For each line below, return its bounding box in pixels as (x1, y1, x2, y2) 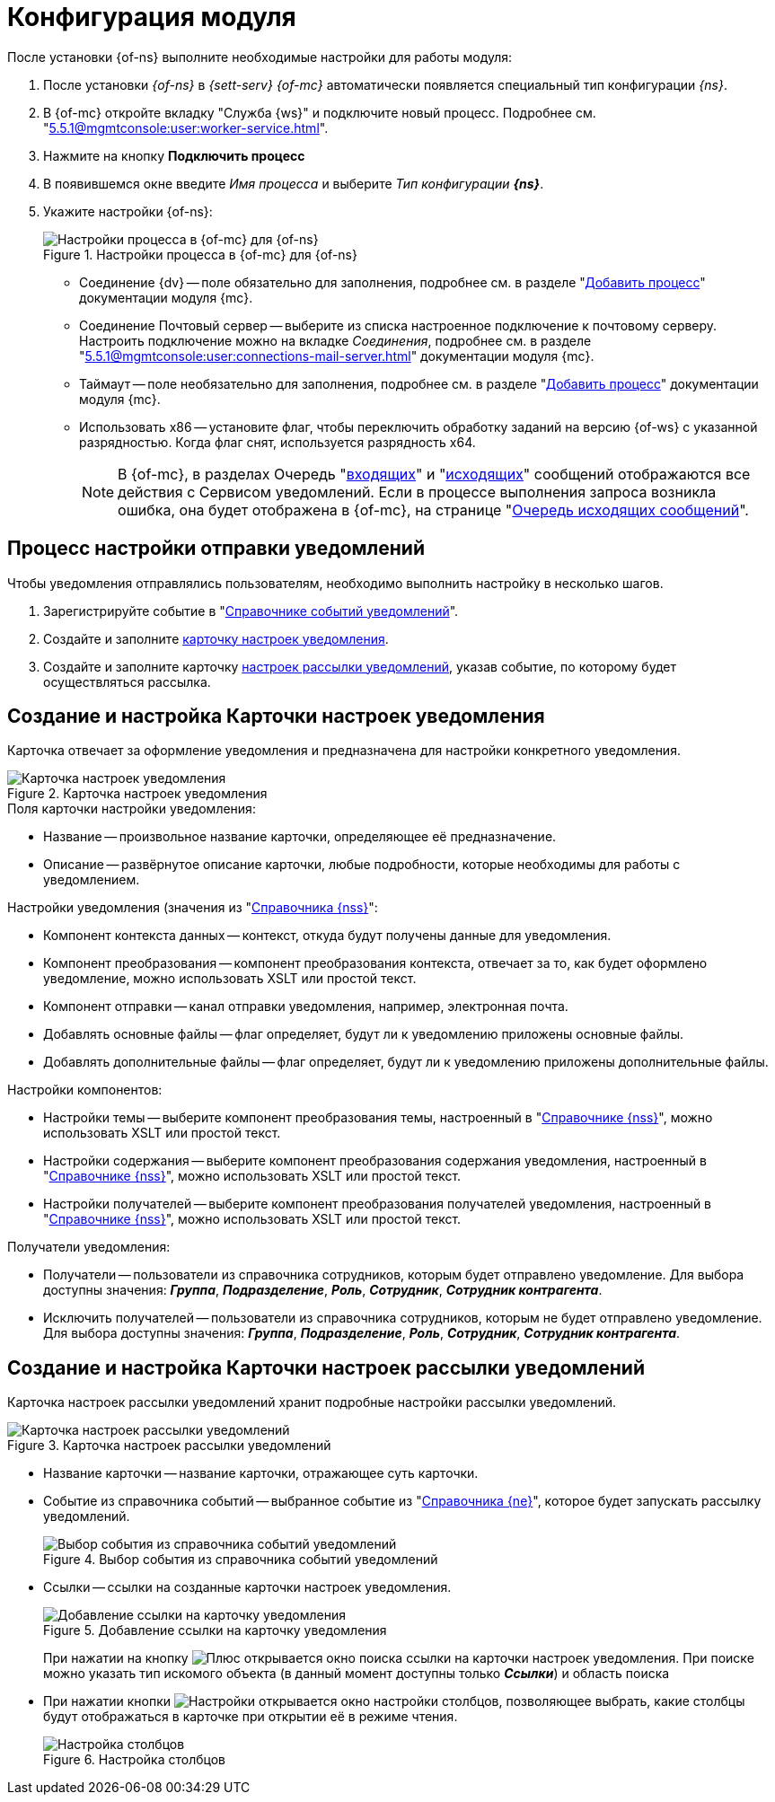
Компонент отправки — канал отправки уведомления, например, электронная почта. (43, 998, 568, 1015)
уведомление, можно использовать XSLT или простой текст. (43, 971, 417, 987)
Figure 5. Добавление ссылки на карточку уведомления (43, 1622, 387, 1639)
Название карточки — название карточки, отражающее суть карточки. (43, 1465, 479, 1481)
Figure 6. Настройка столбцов (43, 1752, 225, 1768)
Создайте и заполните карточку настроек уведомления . (43, 630, 389, 646)
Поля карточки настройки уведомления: (7, 801, 256, 817)
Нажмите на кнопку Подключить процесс (43, 147, 305, 163)
